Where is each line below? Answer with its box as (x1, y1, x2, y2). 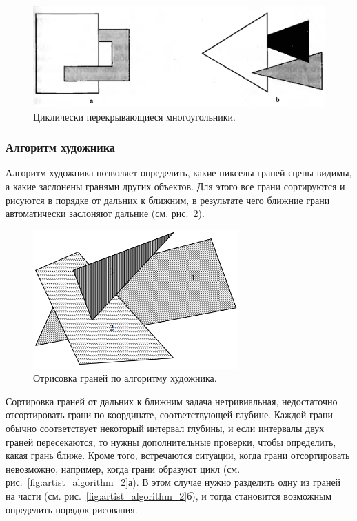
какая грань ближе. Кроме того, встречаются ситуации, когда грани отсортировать (6, 448, 350, 462)
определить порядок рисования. (6, 502, 138, 516)
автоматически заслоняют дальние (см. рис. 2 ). (6, 206, 205, 221)
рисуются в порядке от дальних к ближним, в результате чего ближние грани (6, 192, 330, 207)
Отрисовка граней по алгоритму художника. (33, 371, 217, 385)
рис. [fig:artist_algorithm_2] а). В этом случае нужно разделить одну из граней (6, 475, 341, 489)
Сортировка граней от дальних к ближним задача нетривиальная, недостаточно (6, 394, 338, 408)
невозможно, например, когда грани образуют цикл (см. (6, 461, 241, 476)
